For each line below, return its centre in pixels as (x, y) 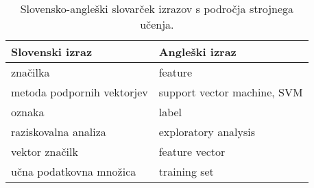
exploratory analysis (207, 132)
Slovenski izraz (52, 52)
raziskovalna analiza (59, 132)
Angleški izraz (197, 52)
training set (186, 171)
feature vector (192, 151)
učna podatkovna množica (74, 171)
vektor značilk (45, 151)
